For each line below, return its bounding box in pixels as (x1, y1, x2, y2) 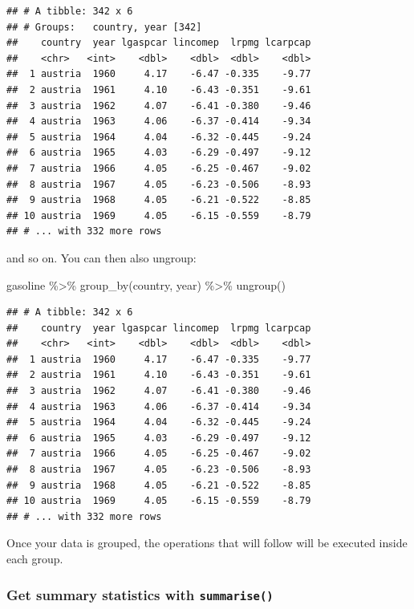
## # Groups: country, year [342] (6, 21, 202, 33)
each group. (6, 550, 63, 566)
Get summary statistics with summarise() (6, 584, 274, 604)
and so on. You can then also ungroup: (6, 249, 197, 266)
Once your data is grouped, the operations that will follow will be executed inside (6, 534, 408, 551)
